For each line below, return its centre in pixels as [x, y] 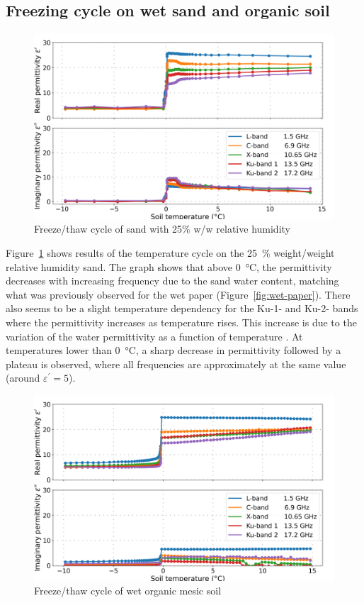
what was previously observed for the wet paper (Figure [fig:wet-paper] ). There [178, 294]
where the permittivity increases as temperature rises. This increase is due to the [181, 322]
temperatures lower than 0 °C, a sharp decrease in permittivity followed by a [174, 350]
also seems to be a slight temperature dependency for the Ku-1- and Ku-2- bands [182, 308]
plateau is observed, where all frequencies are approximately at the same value [176, 364]
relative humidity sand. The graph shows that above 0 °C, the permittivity [169, 266]
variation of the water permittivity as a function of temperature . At [154, 336]
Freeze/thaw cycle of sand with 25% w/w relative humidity [162, 229]
